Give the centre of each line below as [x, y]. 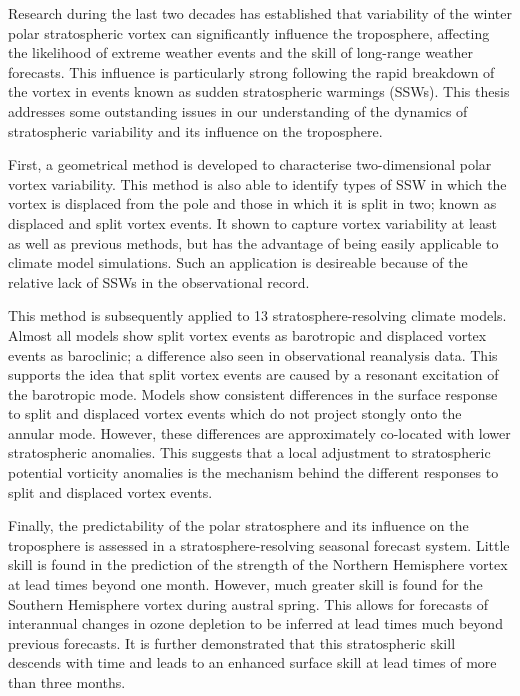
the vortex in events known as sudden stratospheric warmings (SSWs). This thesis [259, 91]
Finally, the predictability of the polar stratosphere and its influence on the [238, 525]
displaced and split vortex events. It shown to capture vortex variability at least [252, 222]
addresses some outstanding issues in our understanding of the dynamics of [238, 110]
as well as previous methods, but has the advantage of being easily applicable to [253, 242]
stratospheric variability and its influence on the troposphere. [195, 130]
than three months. [67, 682]
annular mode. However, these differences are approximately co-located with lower [259, 432]
